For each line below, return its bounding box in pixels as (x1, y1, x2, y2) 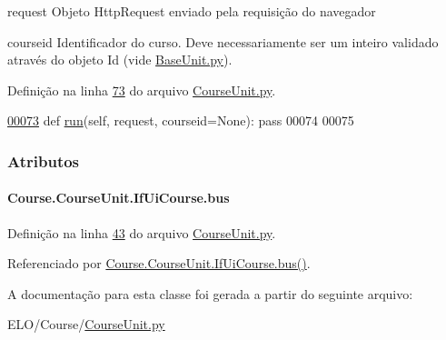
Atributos (7, 149, 80, 172)
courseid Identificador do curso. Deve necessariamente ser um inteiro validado (7, 32, 439, 51)
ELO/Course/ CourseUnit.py (7, 315, 165, 334)
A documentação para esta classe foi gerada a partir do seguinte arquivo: (7, 284, 413, 303)
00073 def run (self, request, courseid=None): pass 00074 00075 (7, 111, 354, 130)
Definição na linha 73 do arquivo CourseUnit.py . (7, 80, 276, 99)
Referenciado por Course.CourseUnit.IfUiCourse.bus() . (7, 254, 311, 273)
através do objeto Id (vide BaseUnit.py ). (7, 50, 233, 69)
